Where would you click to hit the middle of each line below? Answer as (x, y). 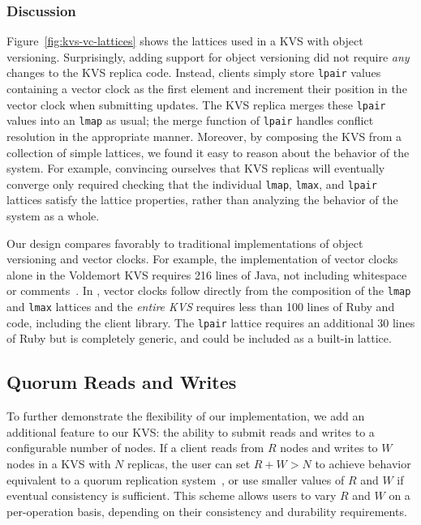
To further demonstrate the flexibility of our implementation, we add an (186, 416)
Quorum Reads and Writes (122, 382)
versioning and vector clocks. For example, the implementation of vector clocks (202, 259)
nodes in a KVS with (59, 463)
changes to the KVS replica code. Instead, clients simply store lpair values (194, 73)
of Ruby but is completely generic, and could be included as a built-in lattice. (199, 338)
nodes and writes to (329, 448)
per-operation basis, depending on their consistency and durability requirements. (207, 511)
